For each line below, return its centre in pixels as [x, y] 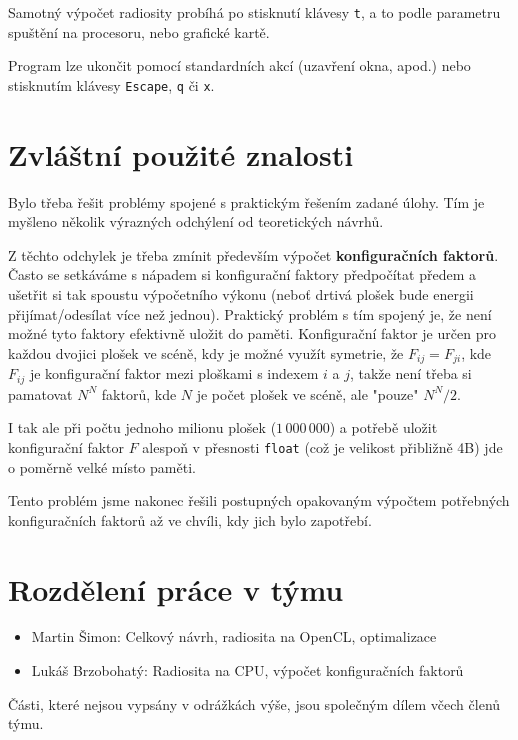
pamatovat [40, 393]
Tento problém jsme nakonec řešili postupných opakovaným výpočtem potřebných [259, 500]
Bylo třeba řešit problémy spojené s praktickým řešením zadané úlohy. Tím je [246, 201]
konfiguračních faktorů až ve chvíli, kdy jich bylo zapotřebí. [190, 519]
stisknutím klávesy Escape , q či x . [111, 84]
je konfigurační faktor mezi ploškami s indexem [174, 373]
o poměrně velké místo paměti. [102, 466]
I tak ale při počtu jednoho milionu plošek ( [142, 427]
